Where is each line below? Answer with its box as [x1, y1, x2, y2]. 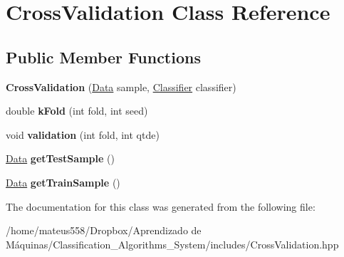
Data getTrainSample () [6, 174, 120, 189]
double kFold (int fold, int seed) [6, 103, 148, 118]
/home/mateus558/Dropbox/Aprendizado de [6, 223, 202, 238]
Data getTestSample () [6, 151, 115, 166]
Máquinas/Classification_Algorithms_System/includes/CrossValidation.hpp [6, 236, 339, 251]
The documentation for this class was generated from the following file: [6, 199, 316, 214]
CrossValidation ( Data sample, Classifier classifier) [6, 79, 236, 94]
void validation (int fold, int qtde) [6, 127, 160, 142]
